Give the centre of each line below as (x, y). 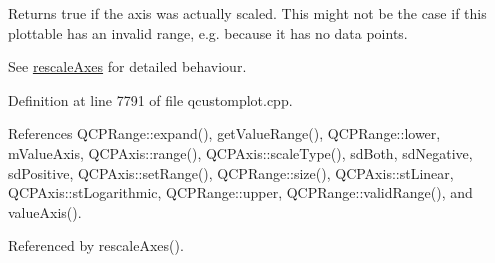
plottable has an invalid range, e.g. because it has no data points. (208, 32)
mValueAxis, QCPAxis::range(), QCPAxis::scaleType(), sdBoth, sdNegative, (240, 152)
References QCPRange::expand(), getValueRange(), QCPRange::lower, (224, 133)
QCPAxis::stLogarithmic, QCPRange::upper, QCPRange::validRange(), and (240, 192)
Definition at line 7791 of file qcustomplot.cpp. (150, 99)
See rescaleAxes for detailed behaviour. (127, 66)
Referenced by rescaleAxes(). (96, 245)
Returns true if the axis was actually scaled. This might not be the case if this (247, 13)
